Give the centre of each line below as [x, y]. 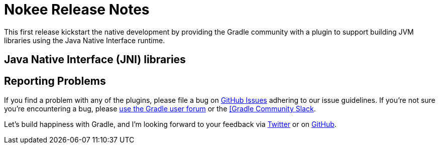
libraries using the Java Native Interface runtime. [85, 40]
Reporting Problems [55, 81]
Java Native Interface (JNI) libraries [95, 60]
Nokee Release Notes [77, 10]
